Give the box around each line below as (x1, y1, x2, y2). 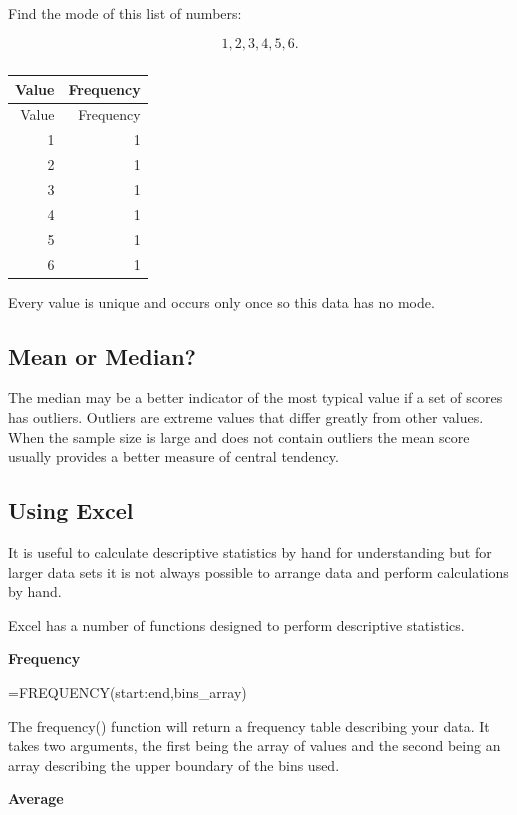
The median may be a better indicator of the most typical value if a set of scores (8, 387, 503, 408)
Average (8, 788, 64, 809)
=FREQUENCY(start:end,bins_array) (8, 681, 247, 702)
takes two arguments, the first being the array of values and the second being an (8, 735, 501, 756)
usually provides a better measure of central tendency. (8, 446, 339, 467)
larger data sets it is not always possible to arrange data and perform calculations (8, 561, 509, 582)
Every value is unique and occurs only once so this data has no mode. (8, 291, 435, 312)
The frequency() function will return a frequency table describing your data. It (8, 715, 490, 736)
